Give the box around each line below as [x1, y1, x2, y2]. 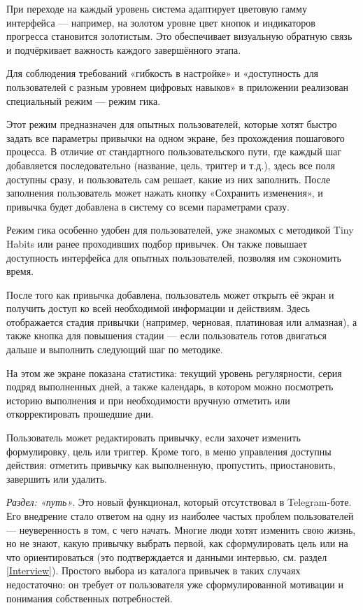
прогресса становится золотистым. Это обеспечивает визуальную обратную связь [6, 29, 353, 43]
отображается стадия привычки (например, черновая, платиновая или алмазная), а [6, 314, 357, 329]
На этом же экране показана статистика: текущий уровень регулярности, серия [6, 365, 342, 380]
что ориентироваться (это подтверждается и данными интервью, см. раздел [6, 549, 327, 564]
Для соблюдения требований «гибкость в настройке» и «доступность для [6, 66, 319, 80]
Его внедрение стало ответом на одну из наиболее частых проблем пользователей [6, 509, 354, 523]
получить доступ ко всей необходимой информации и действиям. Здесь [6, 301, 310, 315]
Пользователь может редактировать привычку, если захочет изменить [6, 430, 301, 445]
